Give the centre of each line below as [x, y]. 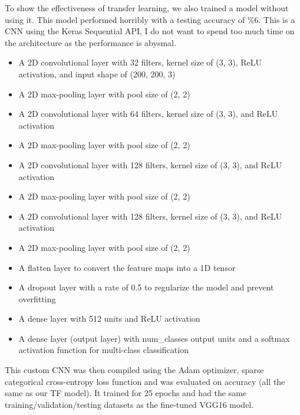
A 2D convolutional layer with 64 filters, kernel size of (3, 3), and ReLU [148, 114]
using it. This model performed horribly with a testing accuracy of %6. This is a [150, 19]
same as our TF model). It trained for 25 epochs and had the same [126, 393]
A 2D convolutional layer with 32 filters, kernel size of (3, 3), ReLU [140, 62]
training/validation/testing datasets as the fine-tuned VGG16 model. [129, 404]
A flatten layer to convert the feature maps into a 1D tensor [127, 267]
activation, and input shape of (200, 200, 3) [97, 73]
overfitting [37, 298]
